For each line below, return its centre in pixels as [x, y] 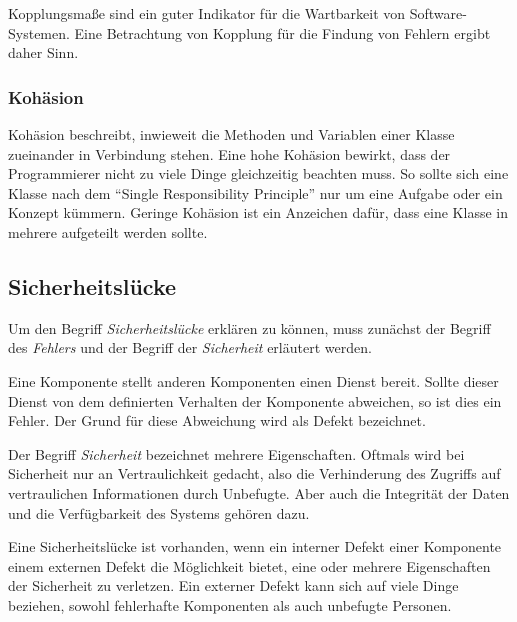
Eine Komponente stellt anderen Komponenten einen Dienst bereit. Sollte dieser [253, 380]
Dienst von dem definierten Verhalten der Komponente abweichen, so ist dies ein [255, 400]
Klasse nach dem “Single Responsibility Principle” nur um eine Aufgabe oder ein [255, 192]
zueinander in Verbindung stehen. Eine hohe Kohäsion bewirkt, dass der [229, 153]
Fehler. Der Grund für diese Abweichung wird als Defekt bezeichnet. [217, 420]
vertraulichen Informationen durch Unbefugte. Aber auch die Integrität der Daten [259, 492]
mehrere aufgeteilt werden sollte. [108, 231]
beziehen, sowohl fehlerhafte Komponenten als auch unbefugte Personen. [230, 604]
